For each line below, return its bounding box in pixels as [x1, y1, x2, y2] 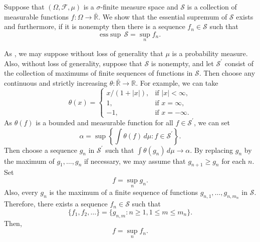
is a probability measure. [172, 48, 248, 58]
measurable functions [4, 11, 69, 22]
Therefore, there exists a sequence [4, 198, 108, 209]
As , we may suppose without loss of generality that [4, 48, 163, 58]
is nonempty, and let [151, 58, 214, 68]
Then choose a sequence [4, 144, 77, 155]
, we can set [193, 117, 230, 127]
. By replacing [190, 144, 233, 155]
